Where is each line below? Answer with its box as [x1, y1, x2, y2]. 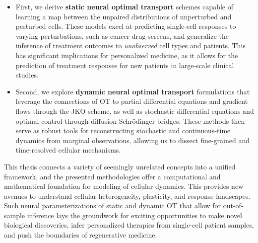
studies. [15, 70, 39, 80]
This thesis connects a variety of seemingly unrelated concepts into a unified [4, 161, 236, 171]
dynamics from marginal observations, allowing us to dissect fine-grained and [15, 135, 250, 145]
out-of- [223, 200, 244, 211]
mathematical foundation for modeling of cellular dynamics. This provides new [4, 181, 244, 191]
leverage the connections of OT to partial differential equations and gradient [15, 96, 248, 106]
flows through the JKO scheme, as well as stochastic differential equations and [15, 105, 254, 116]
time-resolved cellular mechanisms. [15, 145, 121, 155]
